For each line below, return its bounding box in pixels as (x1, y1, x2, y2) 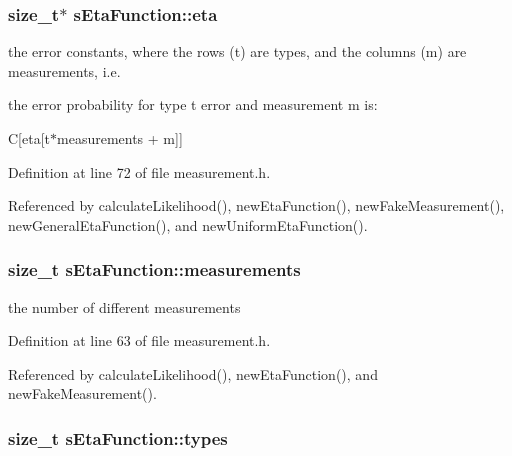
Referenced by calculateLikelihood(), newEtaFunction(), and (8, 363, 378, 384)
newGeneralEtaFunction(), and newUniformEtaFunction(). (8, 214, 368, 235)
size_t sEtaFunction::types (8, 425, 228, 450)
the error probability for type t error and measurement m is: (8, 94, 378, 115)
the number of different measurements (8, 296, 241, 317)
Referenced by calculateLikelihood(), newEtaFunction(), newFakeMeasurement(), (8, 195, 505, 216)
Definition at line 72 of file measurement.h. (8, 161, 271, 182)
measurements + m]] (57, 128, 183, 148)
